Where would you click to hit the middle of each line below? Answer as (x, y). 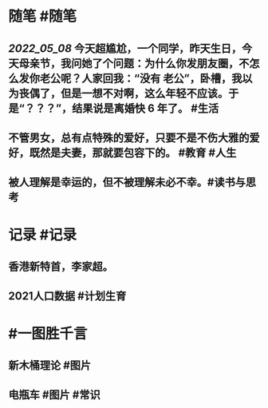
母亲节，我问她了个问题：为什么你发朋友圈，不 (134, 63)
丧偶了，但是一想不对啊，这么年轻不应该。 (124, 93)
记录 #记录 (43, 234)
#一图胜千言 (48, 333)
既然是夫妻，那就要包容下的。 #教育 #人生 (133, 153)
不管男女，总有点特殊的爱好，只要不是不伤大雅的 (129, 138)
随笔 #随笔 (43, 16)
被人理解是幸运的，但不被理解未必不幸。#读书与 (127, 182)
